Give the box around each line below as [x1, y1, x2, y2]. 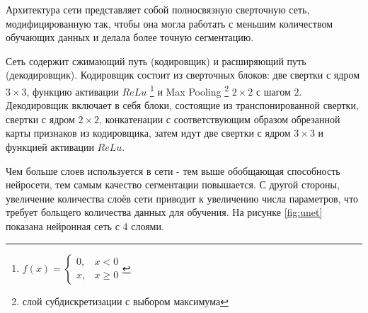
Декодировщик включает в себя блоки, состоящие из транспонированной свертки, [6, 98, 359, 113]
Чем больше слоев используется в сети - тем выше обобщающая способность [6, 163, 340, 178]
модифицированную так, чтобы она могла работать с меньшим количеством [6, 16, 333, 30]
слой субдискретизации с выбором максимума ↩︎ [22, 293, 229, 308]
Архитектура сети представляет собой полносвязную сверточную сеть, [6, 2, 310, 16]
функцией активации [6, 140, 94, 154]
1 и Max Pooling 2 [149, 81, 229, 98]
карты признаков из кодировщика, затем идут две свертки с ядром [6, 125, 291, 140]
